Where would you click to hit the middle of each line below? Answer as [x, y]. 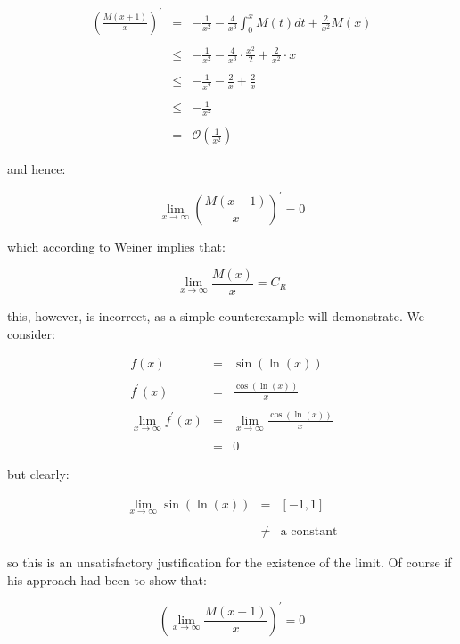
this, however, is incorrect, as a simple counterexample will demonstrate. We [216, 316]
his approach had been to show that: [107, 579]
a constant [309, 532]
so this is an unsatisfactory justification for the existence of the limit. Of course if [230, 562]
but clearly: [38, 474]
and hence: [37, 169]
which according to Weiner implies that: [116, 247]
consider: [31, 333]
